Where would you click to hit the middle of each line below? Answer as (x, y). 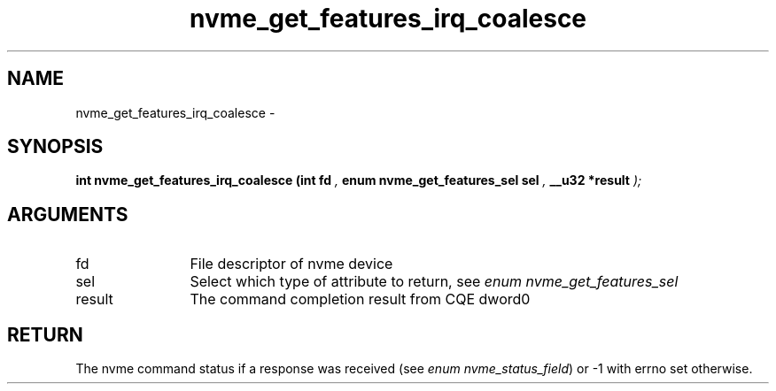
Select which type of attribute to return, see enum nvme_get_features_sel (434, 282)
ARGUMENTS (68, 214)
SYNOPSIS (55, 147)
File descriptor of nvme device (291, 264)
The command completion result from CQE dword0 (360, 299)
